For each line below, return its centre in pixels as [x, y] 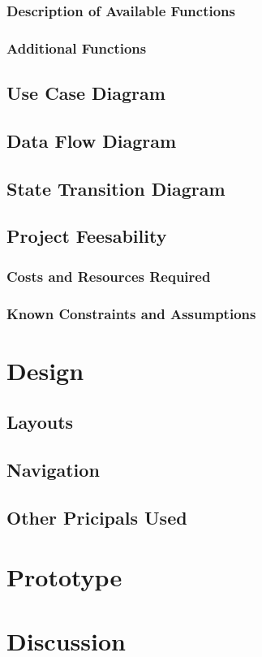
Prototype [64, 577]
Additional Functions [77, 48]
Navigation [53, 470]
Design [45, 370]
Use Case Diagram [86, 93]
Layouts [40, 422]
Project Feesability [87, 236]
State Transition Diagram [116, 188]
